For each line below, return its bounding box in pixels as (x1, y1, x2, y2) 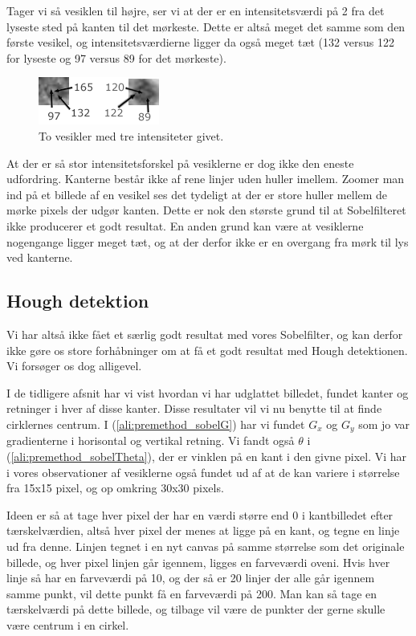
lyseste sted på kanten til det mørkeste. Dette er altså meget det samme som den (6, 18, 406, 35)
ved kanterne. (6, 249, 73, 266)
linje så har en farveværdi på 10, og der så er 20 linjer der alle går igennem (6, 569, 375, 586)
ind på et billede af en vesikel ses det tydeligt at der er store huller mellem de (6, 185, 388, 202)
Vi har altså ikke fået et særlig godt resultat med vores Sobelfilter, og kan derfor (6, 325, 403, 342)
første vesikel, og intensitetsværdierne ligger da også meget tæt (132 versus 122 (6, 34, 394, 51)
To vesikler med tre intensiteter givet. (39, 127, 224, 144)
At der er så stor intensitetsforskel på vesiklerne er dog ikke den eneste (6, 154, 354, 171)
